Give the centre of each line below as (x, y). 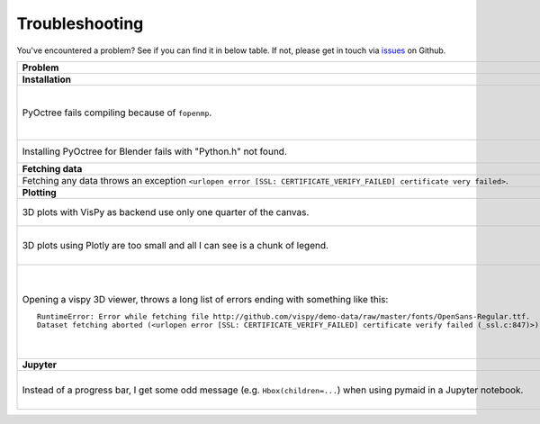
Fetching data (52, 168)
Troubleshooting (80, 23)
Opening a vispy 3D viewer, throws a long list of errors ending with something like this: (205, 300)
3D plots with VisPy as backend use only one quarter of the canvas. (166, 212)
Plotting (40, 192)
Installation (47, 79)
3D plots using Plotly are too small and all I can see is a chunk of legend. (175, 245)
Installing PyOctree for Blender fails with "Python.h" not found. (155, 151)
